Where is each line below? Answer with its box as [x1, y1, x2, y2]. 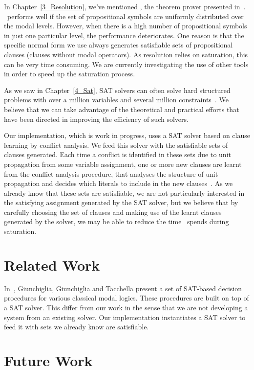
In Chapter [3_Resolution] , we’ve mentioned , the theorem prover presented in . [4, 1, 246, 11]
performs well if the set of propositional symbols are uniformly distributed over [7, 11, 244, 21]
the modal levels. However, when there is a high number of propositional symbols [4, 21, 247, 31]
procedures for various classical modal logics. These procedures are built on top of [4, 293, 249, 303]
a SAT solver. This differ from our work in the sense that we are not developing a [4, 302, 248, 312]
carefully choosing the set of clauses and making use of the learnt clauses [4, 207, 222, 217]
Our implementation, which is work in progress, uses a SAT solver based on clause [4, 130, 250, 140]
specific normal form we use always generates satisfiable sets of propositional [4, 40, 233, 50]
